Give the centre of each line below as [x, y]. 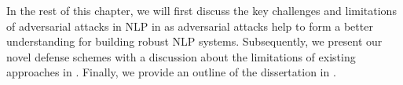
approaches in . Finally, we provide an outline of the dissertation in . [171, 72]
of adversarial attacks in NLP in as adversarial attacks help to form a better [190, 26]
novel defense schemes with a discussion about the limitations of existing [181, 56]
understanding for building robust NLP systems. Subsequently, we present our [194, 41]
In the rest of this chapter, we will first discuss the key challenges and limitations [201, 10]
